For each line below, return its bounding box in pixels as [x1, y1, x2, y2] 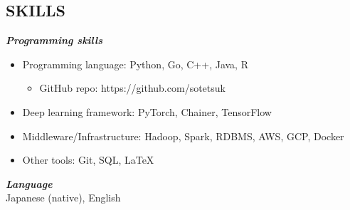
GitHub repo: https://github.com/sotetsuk [39, 80, 226, 95]
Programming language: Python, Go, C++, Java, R [22, 56, 248, 71]
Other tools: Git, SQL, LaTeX [22, 152, 154, 167]
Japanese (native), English [6, 190, 121, 205]
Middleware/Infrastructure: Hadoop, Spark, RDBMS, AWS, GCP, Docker [22, 128, 344, 143]
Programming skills [6, 33, 102, 48]
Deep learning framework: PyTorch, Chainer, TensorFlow [22, 104, 272, 119]
